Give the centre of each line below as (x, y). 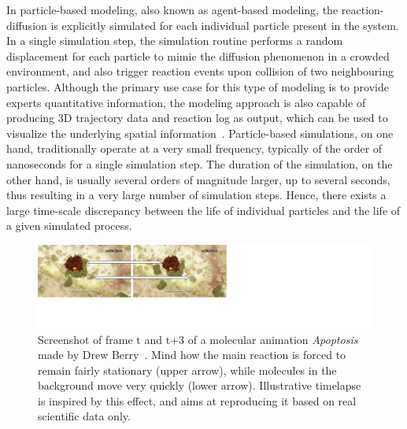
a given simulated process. (69, 226)
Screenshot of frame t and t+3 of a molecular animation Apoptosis (198, 339)
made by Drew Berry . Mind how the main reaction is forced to (192, 355)
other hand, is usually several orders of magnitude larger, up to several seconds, (198, 179)
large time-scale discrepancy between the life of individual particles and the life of (203, 210)
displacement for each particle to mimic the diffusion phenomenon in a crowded (198, 55)
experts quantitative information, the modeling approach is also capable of (186, 102)
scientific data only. (84, 416)
